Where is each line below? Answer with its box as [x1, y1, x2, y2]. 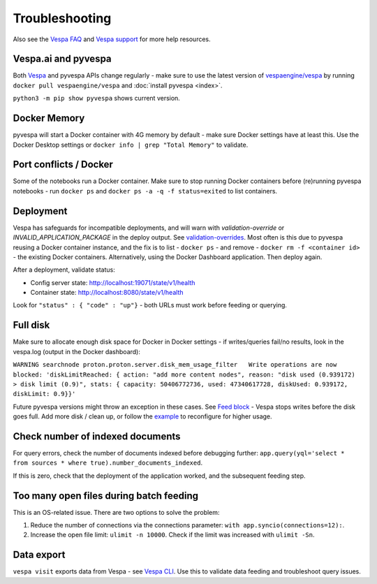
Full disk [13, 319, 50, 331]
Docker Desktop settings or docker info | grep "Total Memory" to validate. [13, 140, 249, 149]
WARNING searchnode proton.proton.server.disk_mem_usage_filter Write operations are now [13, 360, 337, 369]
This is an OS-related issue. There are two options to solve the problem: [13, 508, 220, 516]
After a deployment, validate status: [13, 265, 115, 274]
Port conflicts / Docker [13, 159, 113, 170]
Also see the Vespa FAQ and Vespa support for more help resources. [13, 35, 211, 43]
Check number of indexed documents [13, 430, 181, 442]
